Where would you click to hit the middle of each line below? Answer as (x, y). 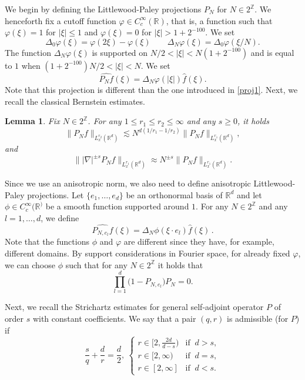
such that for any (96, 264)
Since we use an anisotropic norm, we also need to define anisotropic (128, 183)
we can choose (30, 264)
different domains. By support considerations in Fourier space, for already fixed (148, 253)
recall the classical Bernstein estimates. (75, 101)
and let (249, 194)
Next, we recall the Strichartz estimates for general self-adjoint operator (134, 307)
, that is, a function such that (219, 20)
